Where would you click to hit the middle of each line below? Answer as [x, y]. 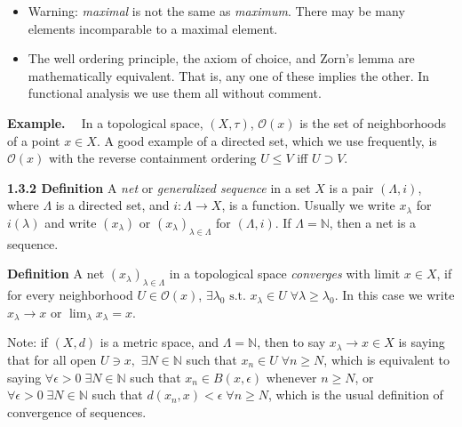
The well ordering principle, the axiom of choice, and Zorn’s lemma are [221, 58]
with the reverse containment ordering [152, 158]
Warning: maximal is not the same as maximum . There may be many [216, 11]
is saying [422, 342]
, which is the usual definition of [355, 395]
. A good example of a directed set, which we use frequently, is [267, 140]
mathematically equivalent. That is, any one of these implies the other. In [229, 75]
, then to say [291, 342]
